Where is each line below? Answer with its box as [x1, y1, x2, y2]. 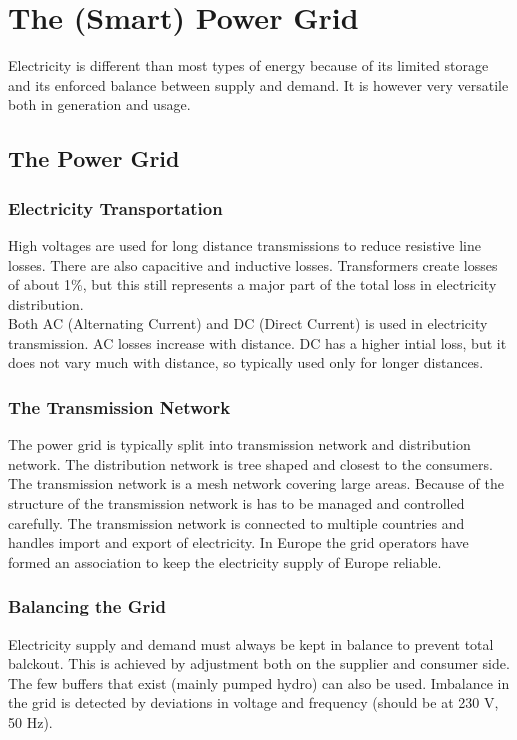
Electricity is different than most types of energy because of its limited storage [8, 55, 489, 76]
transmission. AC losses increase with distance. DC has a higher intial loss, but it [8, 332, 507, 353]
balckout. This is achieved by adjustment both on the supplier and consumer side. [8, 653, 510, 674]
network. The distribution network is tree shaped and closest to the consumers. [8, 453, 493, 474]
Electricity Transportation [8, 195, 223, 220]
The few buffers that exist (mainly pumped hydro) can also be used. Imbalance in [8, 672, 510, 693]
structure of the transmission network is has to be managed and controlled [8, 493, 465, 514]
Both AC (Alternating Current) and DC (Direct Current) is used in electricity [8, 313, 488, 334]
